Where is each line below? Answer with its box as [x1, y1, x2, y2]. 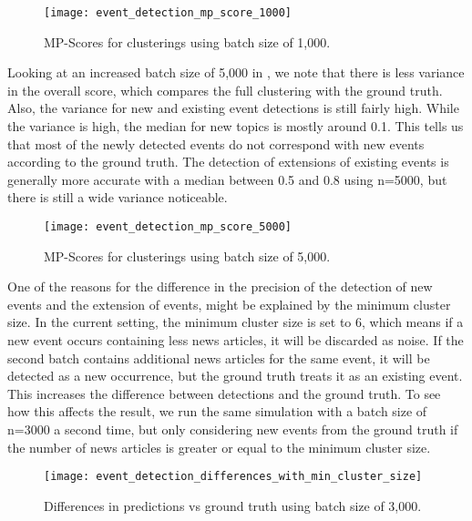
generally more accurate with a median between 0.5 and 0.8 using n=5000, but [7, 169, 447, 189]
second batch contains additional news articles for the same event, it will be [7, 348, 430, 367]
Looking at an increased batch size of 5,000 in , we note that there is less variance [7, 63, 465, 82]
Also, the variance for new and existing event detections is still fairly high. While [7, 98, 459, 117]
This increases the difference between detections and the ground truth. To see [7, 383, 441, 403]
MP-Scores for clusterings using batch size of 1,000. [44, 32, 331, 51]
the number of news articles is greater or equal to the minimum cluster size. [7, 437, 431, 456]
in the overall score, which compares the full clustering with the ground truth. [7, 80, 443, 99]
